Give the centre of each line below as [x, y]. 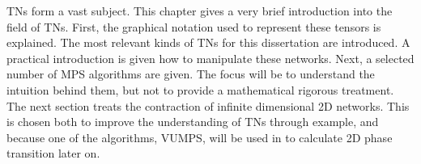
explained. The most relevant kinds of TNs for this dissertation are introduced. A [208, 42]
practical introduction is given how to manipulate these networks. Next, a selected [210, 58]
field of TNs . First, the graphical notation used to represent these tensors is [194, 26]
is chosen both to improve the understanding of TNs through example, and [193, 122]
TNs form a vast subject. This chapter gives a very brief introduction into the [200, 11]
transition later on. [53, 153]
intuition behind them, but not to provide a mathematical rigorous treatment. [200, 89]
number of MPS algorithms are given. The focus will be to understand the [191, 74]
